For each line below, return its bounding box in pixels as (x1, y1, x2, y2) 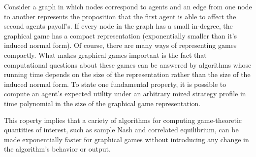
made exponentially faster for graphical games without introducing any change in (4, 134, 249, 144)
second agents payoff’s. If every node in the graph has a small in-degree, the (4, 21, 233, 31)
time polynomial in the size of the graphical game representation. (4, 98, 201, 108)
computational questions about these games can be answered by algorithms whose (4, 59, 252, 70)
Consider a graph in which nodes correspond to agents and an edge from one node (4, 1, 252, 11)
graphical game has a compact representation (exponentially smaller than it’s (4, 30, 237, 40)
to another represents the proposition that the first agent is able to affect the (4, 11, 236, 21)
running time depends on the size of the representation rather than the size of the (4, 69, 251, 79)
